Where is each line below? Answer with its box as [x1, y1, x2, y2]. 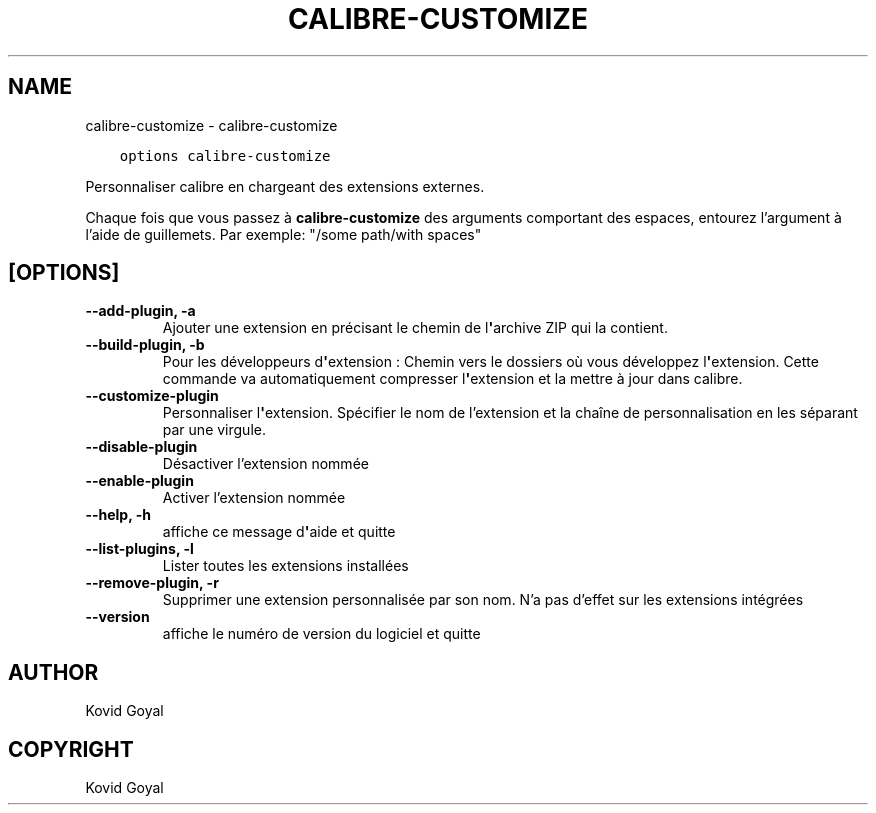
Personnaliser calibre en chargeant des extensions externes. [85, 177, 485, 195]
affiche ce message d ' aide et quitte [162, 523, 396, 541]
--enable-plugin [85, 472, 194, 490]
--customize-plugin [85, 387, 219, 405]
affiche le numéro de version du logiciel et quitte [162, 625, 481, 643]
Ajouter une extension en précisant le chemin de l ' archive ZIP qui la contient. [162, 319, 668, 337]
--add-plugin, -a [85, 302, 196, 320]
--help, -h [85, 506, 151, 524]
